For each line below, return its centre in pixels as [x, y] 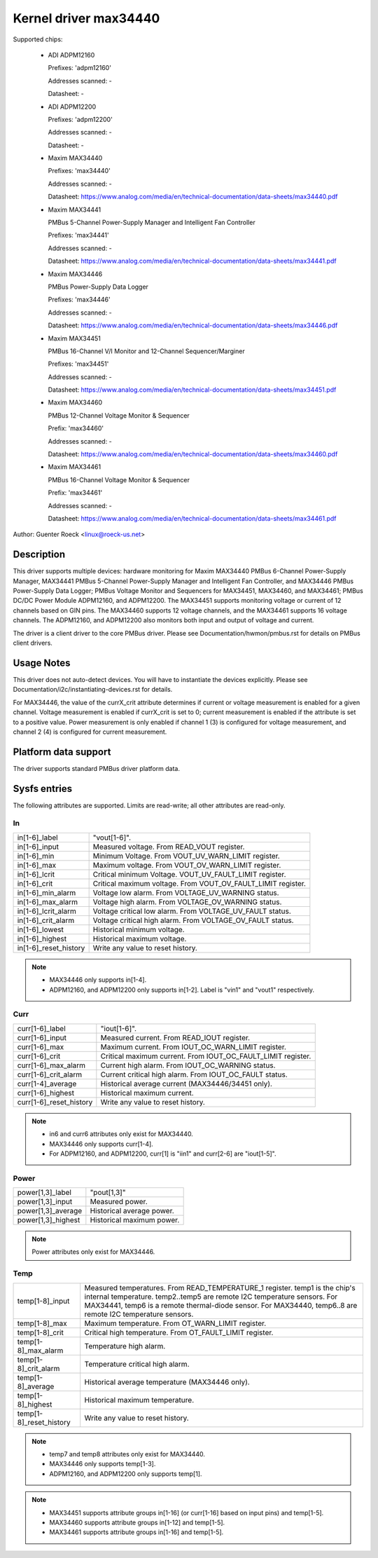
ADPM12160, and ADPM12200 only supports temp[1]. [126, 1474]
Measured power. [119, 1202]
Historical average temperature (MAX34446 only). [167, 1382]
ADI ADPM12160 [71, 55]
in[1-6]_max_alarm [48, 902]
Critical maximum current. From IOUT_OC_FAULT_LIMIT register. [206, 1056]
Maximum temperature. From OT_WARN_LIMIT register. [175, 1323]
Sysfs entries [43, 788]
